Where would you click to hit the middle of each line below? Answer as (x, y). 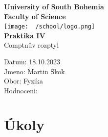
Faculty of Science (35, 16)
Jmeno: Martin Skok (34, 71)
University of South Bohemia (54, 6)
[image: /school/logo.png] (50, 27)
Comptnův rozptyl (32, 45)
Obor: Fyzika (23, 81)
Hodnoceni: (21, 90)
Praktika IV (25, 35)
